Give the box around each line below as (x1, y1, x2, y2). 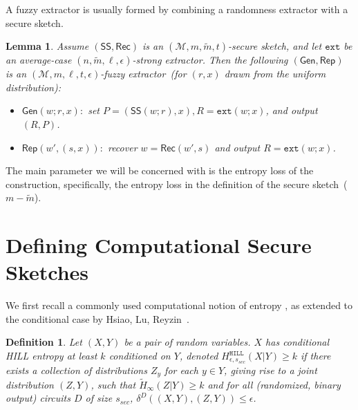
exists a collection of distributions (6, 362, 147, 377)
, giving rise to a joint (224, 362, 317, 377)
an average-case (6, 53, 72, 67)
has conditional (265, 335, 330, 349)
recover (107, 140, 138, 154)
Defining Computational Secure (6, 231, 312, 259)
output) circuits (6, 391, 70, 405)
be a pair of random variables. (124, 335, 251, 349)
